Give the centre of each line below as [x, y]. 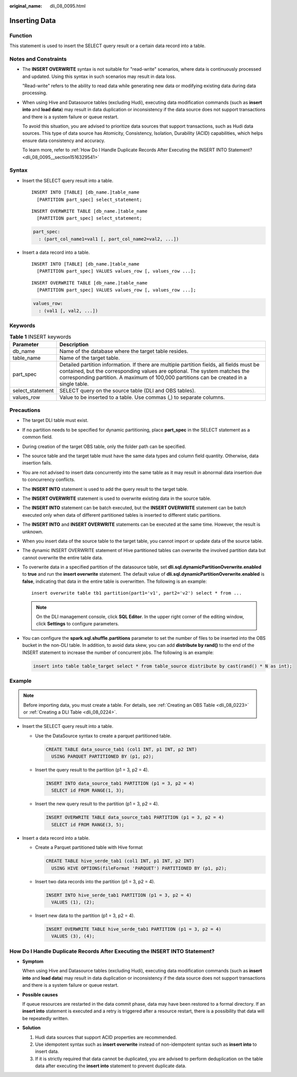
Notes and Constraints [38, 59]
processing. [35, 93]
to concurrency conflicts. [49, 480]
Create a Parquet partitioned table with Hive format [89, 847]
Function [21, 35]
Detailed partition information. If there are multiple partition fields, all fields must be [160, 364]
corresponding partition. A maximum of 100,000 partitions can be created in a [153, 377]
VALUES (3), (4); [73, 936]
